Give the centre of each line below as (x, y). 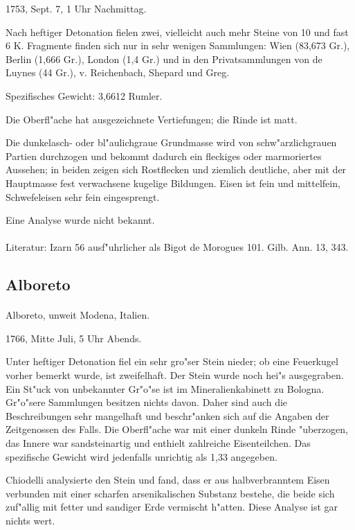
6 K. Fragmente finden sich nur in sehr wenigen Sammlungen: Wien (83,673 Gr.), (178, 45)
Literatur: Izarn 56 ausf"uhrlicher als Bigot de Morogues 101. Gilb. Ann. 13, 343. (177, 247)
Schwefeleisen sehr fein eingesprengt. (83, 196)
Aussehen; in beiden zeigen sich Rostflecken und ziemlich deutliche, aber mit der (176, 169)
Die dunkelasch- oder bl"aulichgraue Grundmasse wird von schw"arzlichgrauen (171, 142)
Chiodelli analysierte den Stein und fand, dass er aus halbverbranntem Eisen (168, 480)
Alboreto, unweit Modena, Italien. (78, 315)
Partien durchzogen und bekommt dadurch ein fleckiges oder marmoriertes (164, 156)
